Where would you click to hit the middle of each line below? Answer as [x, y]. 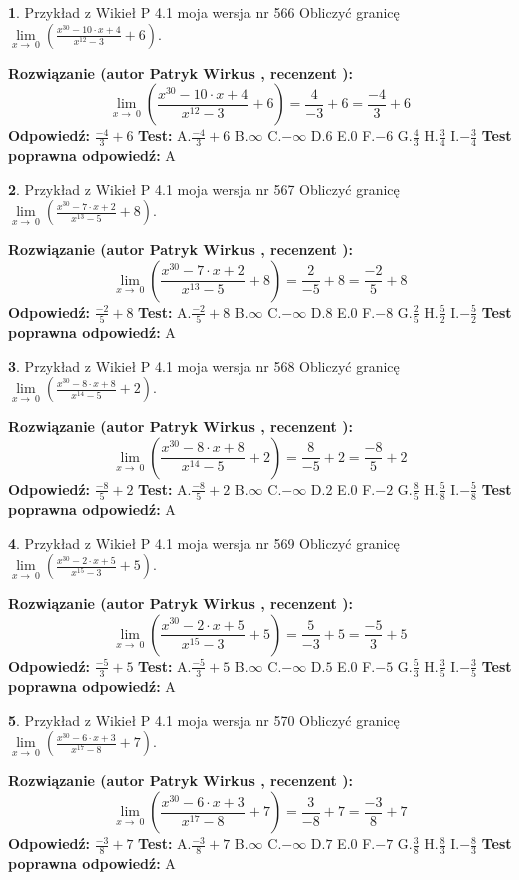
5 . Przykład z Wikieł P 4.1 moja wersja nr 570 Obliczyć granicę [204, 719]
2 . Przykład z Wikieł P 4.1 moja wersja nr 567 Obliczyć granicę [204, 188]
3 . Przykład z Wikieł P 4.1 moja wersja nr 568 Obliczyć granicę [204, 365]
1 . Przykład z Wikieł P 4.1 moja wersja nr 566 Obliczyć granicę [204, 12]
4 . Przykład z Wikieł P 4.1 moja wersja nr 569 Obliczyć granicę [204, 542]
